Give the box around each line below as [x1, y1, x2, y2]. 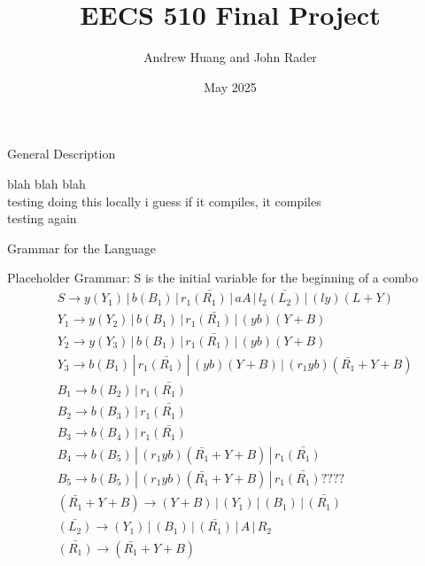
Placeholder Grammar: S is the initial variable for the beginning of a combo [7, 268, 419, 287]
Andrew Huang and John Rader [143, 48, 317, 66]
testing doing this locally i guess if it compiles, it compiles [7, 191, 321, 210]
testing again [7, 209, 77, 228]
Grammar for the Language [7, 238, 157, 257]
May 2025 [204, 77, 257, 96]
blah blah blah [7, 174, 86, 192]
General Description [7, 144, 116, 163]
